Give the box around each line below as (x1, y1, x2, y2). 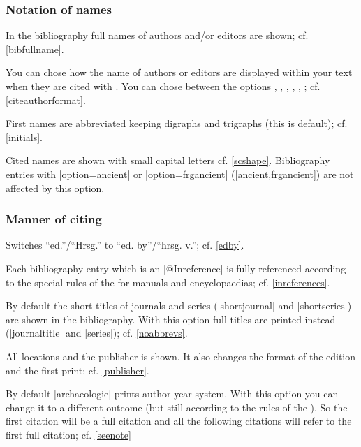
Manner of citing (6, 210, 102, 228)
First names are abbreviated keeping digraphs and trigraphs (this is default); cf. (6, 116, 348, 131)
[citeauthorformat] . (6, 92, 86, 107)
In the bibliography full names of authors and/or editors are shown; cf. (6, 28, 309, 43)
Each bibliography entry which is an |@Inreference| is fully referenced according (6, 261, 346, 275)
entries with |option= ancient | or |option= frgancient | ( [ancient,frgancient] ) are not (6, 166, 354, 181)
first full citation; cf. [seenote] (6, 427, 131, 441)
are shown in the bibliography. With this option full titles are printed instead (6, 312, 336, 326)
